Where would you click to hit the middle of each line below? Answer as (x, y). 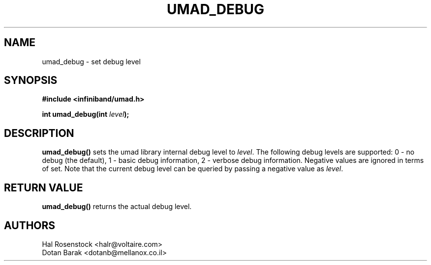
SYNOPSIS (31, 80)
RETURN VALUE (44, 187)
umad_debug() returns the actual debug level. (117, 207)
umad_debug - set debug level (91, 61)
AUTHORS (30, 225)
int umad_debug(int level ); (86, 114)
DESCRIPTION (39, 133)
